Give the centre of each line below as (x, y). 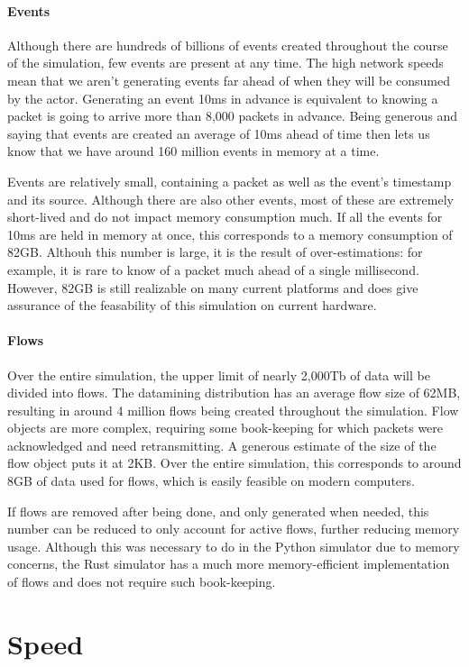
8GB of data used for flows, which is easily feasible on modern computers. (211, 481)
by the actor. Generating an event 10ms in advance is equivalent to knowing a (223, 98)
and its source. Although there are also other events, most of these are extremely (230, 199)
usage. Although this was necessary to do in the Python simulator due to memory (234, 546)
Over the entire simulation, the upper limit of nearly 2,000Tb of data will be (219, 375)
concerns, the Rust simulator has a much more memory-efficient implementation (229, 564)
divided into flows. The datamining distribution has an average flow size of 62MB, (234, 393)
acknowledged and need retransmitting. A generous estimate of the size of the (222, 445)
